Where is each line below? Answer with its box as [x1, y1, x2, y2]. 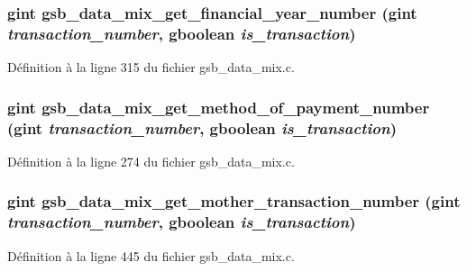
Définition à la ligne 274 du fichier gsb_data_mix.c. [7, 151, 295, 170]
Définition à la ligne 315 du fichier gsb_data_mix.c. [7, 58, 295, 77]
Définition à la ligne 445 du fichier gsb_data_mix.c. [7, 246, 295, 265]
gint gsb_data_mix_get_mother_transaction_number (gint [7, 190, 461, 212]
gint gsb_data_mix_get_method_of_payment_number [7, 95, 430, 118]
